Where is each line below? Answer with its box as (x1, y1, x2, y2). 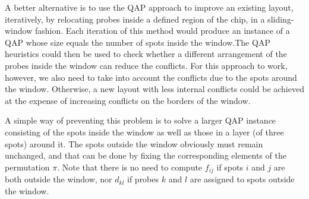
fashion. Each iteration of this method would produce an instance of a (34, 24, 290, 37)
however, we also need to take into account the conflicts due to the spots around (5, 71, 297, 83)
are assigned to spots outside (190, 173, 295, 185)
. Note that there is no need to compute (57, 160, 203, 173)
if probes (127, 173, 159, 185)
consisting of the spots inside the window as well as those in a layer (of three (5, 125, 284, 138)
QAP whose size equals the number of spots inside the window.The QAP (5, 36, 270, 48)
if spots (216, 160, 243, 173)
